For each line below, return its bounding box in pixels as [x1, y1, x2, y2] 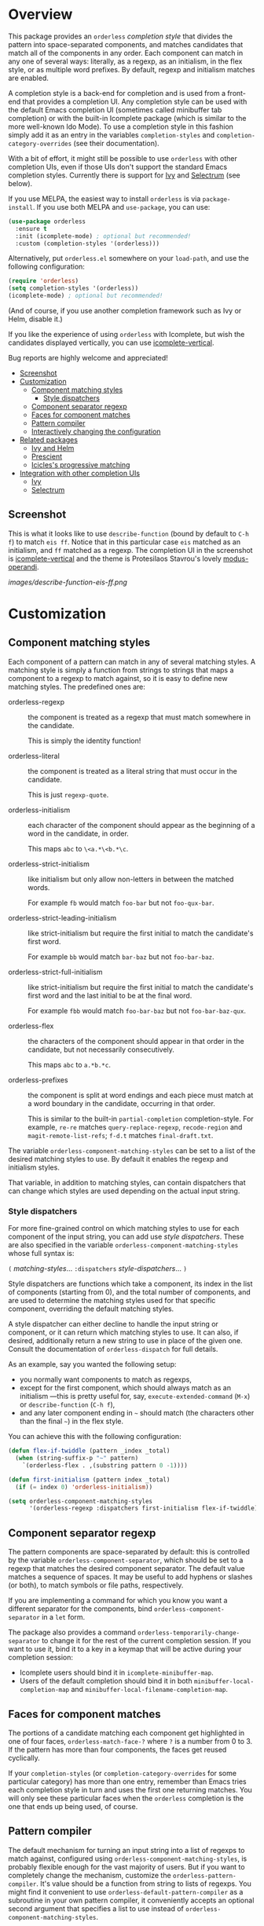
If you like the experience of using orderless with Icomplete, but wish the [8, 330, 245, 339]
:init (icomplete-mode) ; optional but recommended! [15, 232, 192, 240]
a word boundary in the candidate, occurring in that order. [27, 1098, 216, 1108]
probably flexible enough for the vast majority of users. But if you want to [8, 1862, 245, 1871]
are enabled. [8, 73, 49, 82]
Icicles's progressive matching [31, 460, 130, 470]
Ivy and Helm [31, 444, 75, 453]
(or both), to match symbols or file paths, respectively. [8, 1580, 184, 1590]
